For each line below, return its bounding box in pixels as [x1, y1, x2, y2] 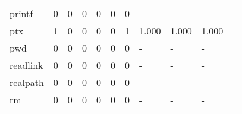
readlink [10, 58, 43, 72]
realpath [10, 75, 44, 89]
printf [10, 7, 33, 20]
